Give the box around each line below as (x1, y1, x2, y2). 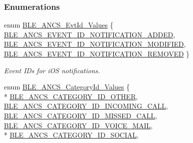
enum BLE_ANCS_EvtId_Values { (4, 20, 113, 30)
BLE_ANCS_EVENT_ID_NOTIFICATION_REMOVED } (4, 49, 190, 58)
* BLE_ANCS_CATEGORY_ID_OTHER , (4, 91, 138, 101)
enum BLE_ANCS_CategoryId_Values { (4, 82, 130, 92)
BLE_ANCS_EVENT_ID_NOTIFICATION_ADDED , (4, 29, 175, 39)
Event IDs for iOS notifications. (4, 65, 100, 75)
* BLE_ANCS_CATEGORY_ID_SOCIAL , (4, 130, 139, 140)
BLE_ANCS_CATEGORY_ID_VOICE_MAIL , (4, 120, 153, 130)
